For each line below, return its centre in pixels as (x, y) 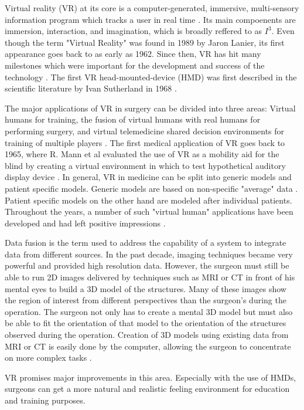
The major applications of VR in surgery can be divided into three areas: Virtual (150, 108)
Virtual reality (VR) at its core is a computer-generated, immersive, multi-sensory (152, 8)
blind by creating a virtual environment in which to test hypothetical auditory (145, 165)
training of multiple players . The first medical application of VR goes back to (145, 142)
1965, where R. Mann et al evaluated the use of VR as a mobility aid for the (142, 154)
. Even (283, 31)
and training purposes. (45, 400)
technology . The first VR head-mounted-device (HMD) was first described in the (151, 77)
